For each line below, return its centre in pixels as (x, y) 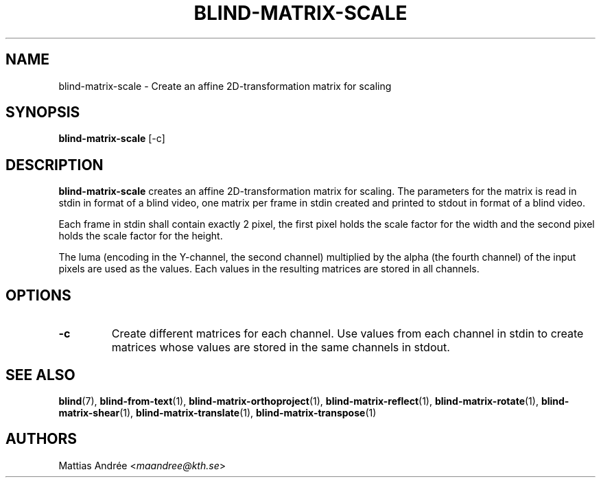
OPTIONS (38, 295)
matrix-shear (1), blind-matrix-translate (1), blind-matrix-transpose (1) (217, 412)
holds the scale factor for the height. (141, 236)
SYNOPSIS (43, 113)
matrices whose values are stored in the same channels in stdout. (281, 347)
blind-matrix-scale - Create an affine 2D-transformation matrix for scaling (225, 86)
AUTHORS (42, 439)
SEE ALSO (40, 375)
